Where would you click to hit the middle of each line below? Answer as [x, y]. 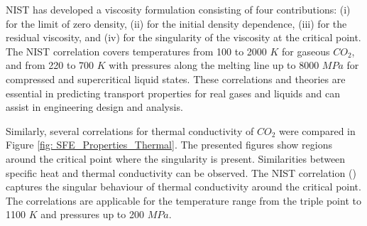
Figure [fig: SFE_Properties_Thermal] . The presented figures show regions [169, 145]
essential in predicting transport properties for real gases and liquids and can [173, 93]
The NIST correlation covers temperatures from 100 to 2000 [136, 51]
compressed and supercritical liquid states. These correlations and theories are [176, 79]
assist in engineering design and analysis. [94, 107]
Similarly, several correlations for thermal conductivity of [130, 130]
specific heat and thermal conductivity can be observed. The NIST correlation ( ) [181, 172]
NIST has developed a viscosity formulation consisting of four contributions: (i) [178, 9]
